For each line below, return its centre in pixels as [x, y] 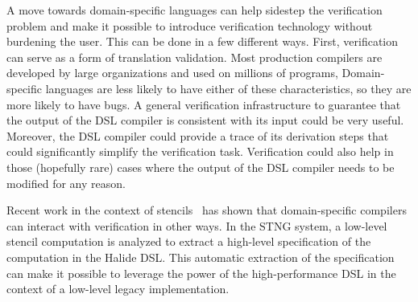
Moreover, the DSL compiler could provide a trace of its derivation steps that [198, 135]
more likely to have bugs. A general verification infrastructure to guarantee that [204, 104]
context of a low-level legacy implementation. [118, 289]
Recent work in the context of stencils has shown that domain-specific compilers [207, 210]
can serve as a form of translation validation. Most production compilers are [195, 57]
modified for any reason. [66, 183]
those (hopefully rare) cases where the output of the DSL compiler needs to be [201, 167]
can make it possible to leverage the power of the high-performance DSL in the [201, 273]
